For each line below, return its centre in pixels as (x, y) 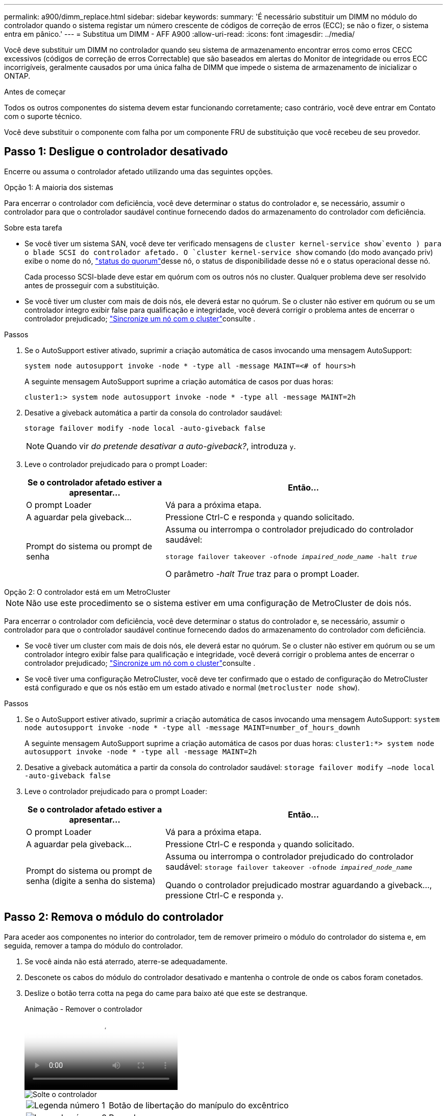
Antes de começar (35, 92)
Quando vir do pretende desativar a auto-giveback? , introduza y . (171, 446)
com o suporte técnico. (43, 116)
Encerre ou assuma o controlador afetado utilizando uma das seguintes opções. (139, 171)
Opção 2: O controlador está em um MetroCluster (87, 592)
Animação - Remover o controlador (83, 1009)
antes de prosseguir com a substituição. (92, 285)
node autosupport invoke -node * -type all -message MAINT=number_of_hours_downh (192, 727)
